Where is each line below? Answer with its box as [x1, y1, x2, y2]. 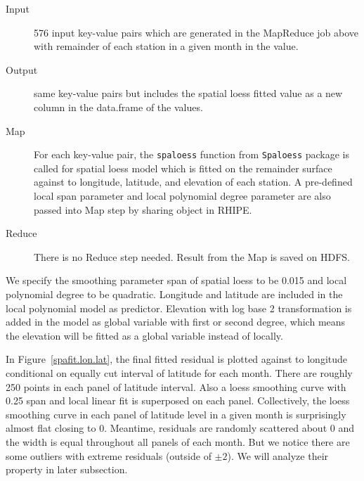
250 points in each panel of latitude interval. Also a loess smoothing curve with [6, 379, 346, 394]
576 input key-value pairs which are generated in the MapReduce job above [34, 25, 358, 39]
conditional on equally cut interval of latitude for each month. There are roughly [6, 365, 353, 380]
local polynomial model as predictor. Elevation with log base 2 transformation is [6, 300, 352, 315]
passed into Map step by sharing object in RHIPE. [34, 202, 252, 217]
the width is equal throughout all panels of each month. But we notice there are [6, 434, 350, 449]
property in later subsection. [6, 462, 128, 477]
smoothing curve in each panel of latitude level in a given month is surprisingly [6, 406, 346, 421]
